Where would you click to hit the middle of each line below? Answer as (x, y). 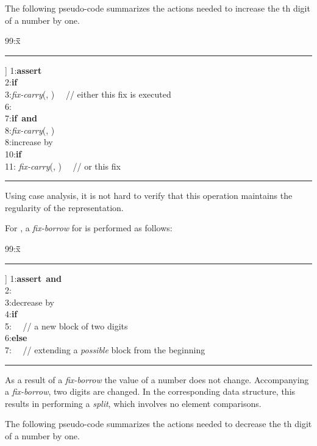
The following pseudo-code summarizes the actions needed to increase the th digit (158, 8)
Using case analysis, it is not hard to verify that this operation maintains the (149, 196)
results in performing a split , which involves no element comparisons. (133, 403)
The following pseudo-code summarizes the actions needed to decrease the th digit (158, 424)
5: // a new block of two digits (66, 326)
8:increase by (29, 142)
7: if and (21, 118)
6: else (16, 338)
